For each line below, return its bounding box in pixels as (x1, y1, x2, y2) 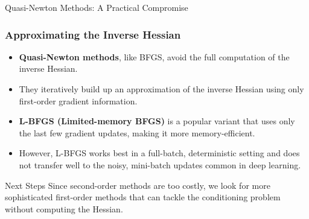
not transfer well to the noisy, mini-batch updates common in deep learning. (19, 158, 301, 171)
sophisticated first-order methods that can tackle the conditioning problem (5, 191, 281, 203)
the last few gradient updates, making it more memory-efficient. (19, 126, 255, 139)
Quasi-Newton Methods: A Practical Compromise (5, 1, 188, 13)
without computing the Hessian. (5, 202, 123, 215)
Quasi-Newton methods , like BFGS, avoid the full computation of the (19, 50, 290, 63)
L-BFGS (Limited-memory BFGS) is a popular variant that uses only (19, 115, 295, 127)
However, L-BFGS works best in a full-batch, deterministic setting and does (19, 147, 300, 159)
